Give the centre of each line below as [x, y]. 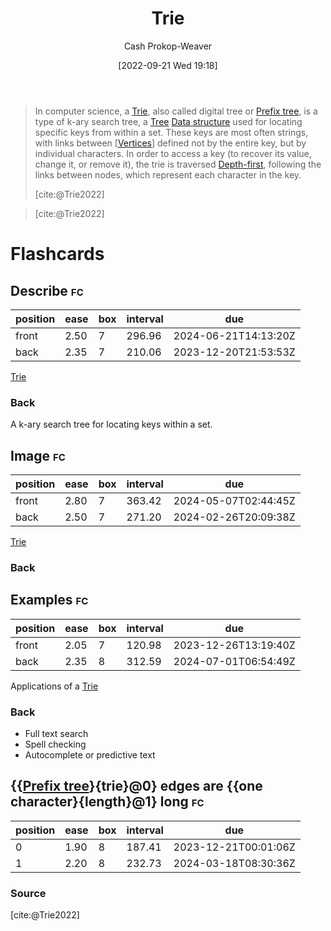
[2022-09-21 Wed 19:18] [168, 65]
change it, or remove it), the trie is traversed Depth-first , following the [178, 164]
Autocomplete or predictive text [90, 755]
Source [28, 893]
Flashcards [57, 254]
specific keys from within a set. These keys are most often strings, [171, 132]
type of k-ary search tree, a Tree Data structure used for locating [168, 121]
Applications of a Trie [54, 686]
